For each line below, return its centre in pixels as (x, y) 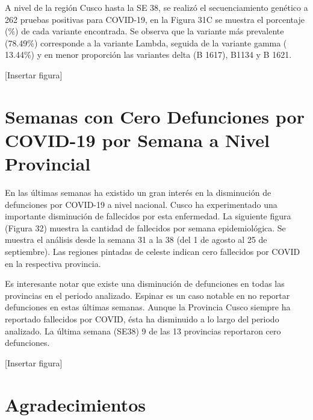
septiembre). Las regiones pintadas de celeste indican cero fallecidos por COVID (153, 252)
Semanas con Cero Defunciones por (155, 116)
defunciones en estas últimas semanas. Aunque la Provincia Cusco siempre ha (148, 307)
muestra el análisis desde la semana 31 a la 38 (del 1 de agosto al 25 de (136, 240)
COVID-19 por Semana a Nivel (138, 139)
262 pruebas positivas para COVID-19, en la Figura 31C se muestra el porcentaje (155, 19)
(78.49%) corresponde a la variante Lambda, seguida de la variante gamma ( (146, 42)
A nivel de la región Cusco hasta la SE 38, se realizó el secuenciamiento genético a (156, 7)
